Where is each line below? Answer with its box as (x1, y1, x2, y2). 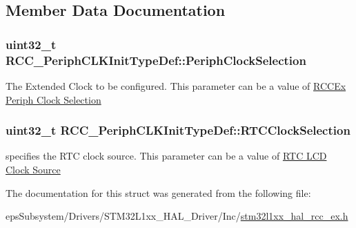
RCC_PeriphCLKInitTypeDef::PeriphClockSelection (6, 51, 306, 68)
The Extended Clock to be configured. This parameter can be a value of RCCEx (6, 78, 346, 93)
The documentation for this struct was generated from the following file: (6, 185, 311, 200)
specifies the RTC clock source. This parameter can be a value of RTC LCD (6, 149, 327, 163)
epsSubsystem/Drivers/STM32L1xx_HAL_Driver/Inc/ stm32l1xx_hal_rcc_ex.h (6, 209, 348, 223)
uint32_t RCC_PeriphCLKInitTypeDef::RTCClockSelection (6, 122, 350, 139)
